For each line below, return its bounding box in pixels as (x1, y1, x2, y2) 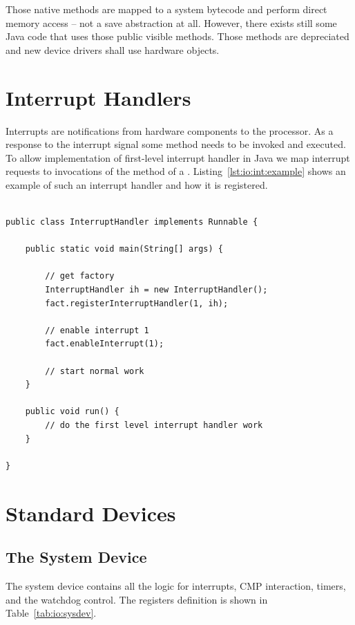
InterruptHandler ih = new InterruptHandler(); (45, 285, 268, 295)
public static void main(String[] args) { (25, 244, 223, 254)
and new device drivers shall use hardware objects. (6, 42, 220, 57)
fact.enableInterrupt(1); (45, 339, 164, 349)
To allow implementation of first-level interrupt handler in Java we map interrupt (6, 150, 350, 165)
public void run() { (25, 407, 119, 417)
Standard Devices (6, 498, 176, 527)
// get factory (45, 271, 115, 281)
